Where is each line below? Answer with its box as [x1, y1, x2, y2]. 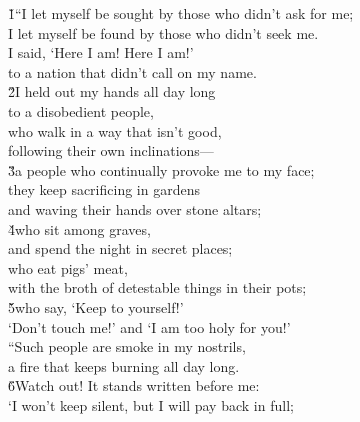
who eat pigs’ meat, [8, 257, 128, 278]
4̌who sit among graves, [8, 218, 151, 239]
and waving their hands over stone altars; [8, 198, 262, 219]
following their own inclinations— [8, 140, 214, 161]
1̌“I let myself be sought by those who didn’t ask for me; [8, 3, 354, 23]
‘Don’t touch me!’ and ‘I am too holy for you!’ [8, 316, 291, 337]
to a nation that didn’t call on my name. [8, 61, 257, 82]
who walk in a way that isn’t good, [8, 120, 222, 141]
